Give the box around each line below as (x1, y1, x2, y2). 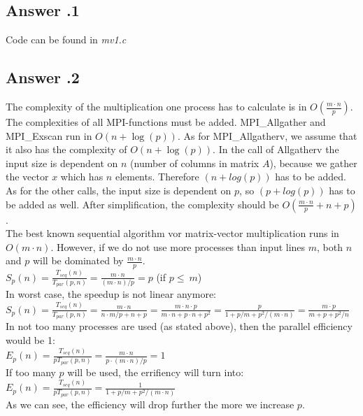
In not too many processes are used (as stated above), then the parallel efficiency (6, 319, 353, 333)
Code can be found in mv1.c (6, 32, 127, 47)
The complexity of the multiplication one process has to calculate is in (6, 99, 307, 113)
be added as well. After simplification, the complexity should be (6, 196, 279, 211)
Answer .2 (6, 66, 80, 88)
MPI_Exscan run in (6, 128, 92, 143)
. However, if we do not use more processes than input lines (50, 239, 306, 254)
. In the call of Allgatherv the (213, 142, 339, 157)
